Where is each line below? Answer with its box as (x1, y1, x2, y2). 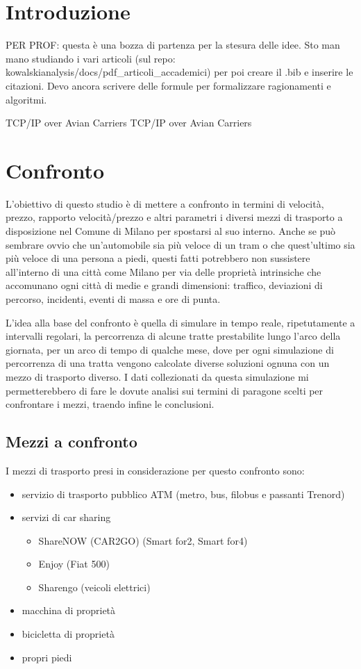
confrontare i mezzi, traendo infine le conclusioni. (6, 397, 215, 411)
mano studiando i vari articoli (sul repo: (6, 51, 176, 65)
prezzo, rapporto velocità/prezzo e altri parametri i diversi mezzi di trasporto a (6, 210, 343, 224)
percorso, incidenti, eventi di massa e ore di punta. (6, 291, 221, 306)
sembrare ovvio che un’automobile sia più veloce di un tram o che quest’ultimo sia (6, 237, 355, 251)
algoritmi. (6, 92, 47, 106)
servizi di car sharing (22, 510, 111, 525)
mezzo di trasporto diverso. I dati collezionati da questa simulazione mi (6, 369, 309, 383)
